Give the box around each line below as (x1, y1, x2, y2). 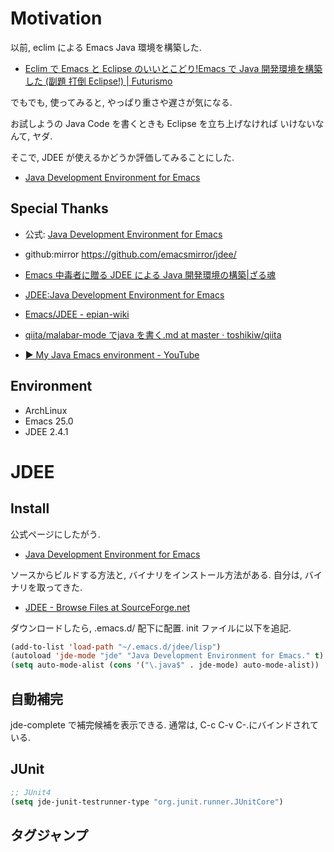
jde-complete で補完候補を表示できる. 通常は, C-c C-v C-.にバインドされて (10, 719, 319, 731)
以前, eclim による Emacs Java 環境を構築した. (10, 41, 202, 53)
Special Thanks (10, 200, 109, 217)
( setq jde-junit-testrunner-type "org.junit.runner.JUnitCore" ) (10, 797, 284, 807)
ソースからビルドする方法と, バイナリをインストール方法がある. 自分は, (10, 568, 303, 581)
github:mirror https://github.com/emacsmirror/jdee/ (24, 248, 237, 260)
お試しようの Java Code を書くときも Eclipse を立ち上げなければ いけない (10, 117, 316, 129)
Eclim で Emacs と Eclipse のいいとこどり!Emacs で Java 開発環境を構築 (24, 62, 323, 74)
